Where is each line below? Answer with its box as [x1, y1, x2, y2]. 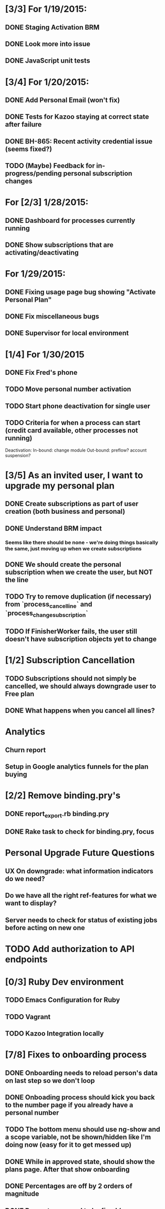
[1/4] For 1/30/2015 [5, 349, 85, 360]
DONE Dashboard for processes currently [5, 216, 135, 225]
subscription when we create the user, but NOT [5, 568, 153, 576]
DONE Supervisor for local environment [5, 329, 129, 337]
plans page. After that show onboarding [5, 1165, 130, 1173]
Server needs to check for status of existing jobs [5, 916, 158, 924]
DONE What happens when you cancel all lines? [5, 707, 155, 715]
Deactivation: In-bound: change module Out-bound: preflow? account [5, 447, 147, 453]
